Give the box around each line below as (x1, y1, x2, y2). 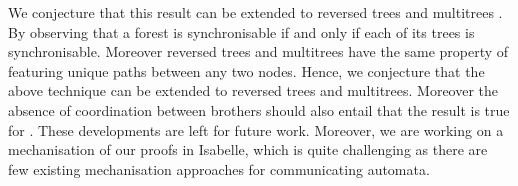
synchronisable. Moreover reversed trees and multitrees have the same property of (8, 41, 509, 62)
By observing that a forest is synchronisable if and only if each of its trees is (8, 21, 475, 42)
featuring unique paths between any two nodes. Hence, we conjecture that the (8, 60, 485, 81)
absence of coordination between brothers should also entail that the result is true (8, 99, 510, 120)
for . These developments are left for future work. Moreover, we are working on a (8, 119, 504, 140)
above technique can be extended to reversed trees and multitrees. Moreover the (8, 80, 499, 101)
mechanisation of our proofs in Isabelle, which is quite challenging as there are (8, 139, 488, 160)
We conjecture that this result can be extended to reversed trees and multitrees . (8, 2, 503, 22)
